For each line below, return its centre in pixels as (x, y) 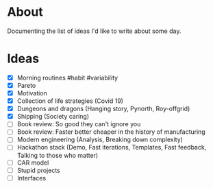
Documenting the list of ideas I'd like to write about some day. (94, 31)
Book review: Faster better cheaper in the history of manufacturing (111, 132)
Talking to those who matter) (58, 155)
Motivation (32, 93)
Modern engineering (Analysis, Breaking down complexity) (100, 140)
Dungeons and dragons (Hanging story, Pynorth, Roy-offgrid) (103, 109)
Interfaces (32, 178)
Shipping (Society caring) (53, 117)
